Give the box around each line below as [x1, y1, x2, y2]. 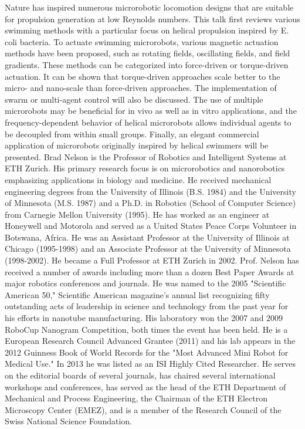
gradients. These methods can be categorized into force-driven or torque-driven [5, 58, 289, 70]
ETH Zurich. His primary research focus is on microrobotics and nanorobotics [5, 162, 285, 174]
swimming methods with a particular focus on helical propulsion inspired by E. [5, 24, 289, 36]
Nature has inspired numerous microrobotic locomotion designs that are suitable [5, 1, 294, 13]
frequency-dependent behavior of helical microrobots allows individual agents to [5, 116, 292, 128]
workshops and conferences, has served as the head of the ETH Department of [5, 380, 286, 393]
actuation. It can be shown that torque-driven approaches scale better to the [5, 70, 280, 82]
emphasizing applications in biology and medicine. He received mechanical [5, 173, 272, 185]
